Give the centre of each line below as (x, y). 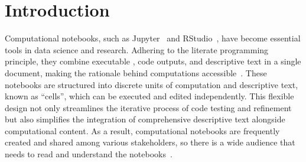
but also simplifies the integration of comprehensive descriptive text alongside (145, 119)
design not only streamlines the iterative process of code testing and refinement (148, 107)
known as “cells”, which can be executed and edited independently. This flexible (149, 96)
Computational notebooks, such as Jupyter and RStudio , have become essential (153, 38)
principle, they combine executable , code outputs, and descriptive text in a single (153, 61)
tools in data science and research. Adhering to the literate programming (137, 49)
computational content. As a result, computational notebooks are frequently (142, 130)
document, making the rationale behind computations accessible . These (136, 72)
